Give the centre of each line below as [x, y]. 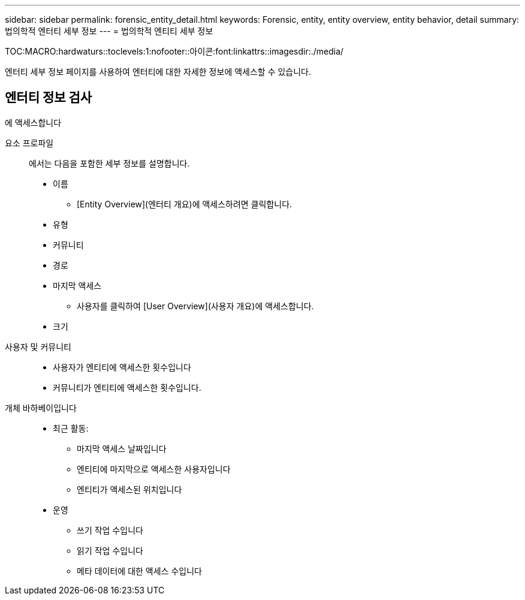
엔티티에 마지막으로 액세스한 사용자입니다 [154, 469]
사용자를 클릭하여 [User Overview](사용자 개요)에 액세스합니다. [195, 306]
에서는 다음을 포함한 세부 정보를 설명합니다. [109, 163]
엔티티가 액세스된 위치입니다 [129, 489]
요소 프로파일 [29, 143]
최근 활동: [71, 428]
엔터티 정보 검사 [49, 98]
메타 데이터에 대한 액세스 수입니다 [139, 571]
